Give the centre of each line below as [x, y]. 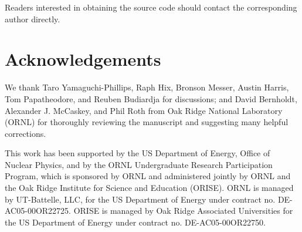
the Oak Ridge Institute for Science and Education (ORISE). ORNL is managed [149, 188]
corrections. [26, 133]
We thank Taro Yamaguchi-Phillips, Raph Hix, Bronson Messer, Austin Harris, [147, 87]
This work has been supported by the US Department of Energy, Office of [138, 153]
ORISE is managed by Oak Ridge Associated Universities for [183, 211]
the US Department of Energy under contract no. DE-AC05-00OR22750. [135, 222]
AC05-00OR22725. [38, 211]
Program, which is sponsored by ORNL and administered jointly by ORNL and [148, 176]
